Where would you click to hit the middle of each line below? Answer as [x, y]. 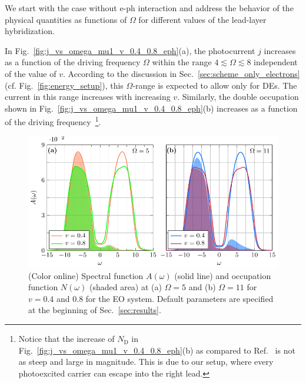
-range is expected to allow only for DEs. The [215, 85]
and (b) [202, 287]
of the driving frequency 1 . [53, 121]
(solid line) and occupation [223, 275]
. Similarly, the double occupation [238, 97]
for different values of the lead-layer [202, 19]
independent [276, 62]
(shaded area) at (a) [125, 287]
